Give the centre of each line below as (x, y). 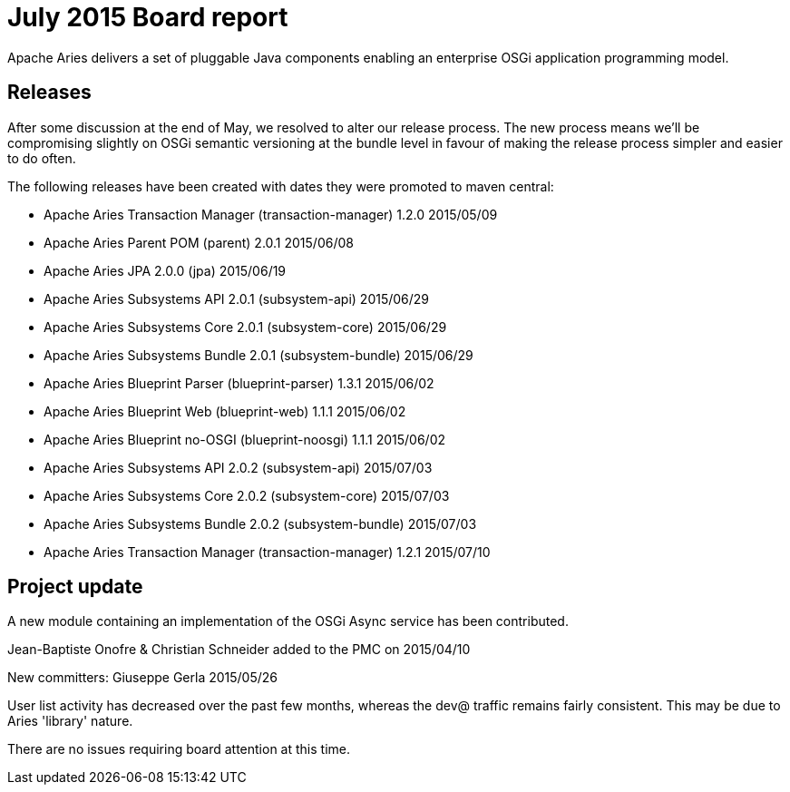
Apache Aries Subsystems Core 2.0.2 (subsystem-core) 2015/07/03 (247, 495)
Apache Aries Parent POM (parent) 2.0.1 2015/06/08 (199, 242)
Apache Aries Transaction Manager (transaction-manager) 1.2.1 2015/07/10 (267, 552)
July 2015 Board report (148, 17)
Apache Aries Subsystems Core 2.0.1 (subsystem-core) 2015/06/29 (245, 327)
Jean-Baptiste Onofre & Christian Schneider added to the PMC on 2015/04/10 (239, 650)
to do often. (42, 158)
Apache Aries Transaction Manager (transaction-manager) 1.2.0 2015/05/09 (271, 214)
